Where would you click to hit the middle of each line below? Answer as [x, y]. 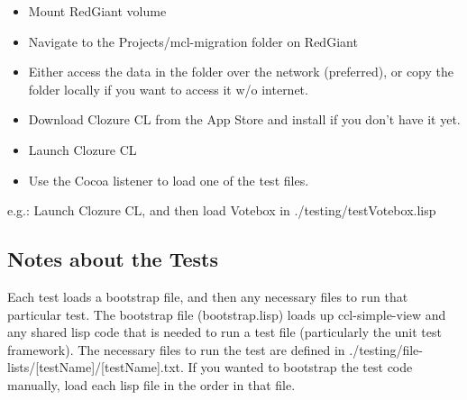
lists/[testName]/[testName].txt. [96, 367]
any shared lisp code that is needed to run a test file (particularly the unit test [224, 332]
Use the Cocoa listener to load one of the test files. [169, 180]
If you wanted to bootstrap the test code [300, 367]
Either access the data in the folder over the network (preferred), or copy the [241, 72]
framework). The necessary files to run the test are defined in [176, 349]
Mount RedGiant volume [97, 11]
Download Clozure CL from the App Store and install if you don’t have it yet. [244, 119]
